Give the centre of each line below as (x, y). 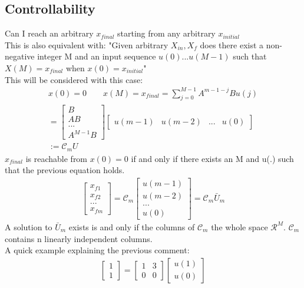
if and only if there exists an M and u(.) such (212, 158)
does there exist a (232, 44)
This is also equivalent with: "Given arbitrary (87, 44)
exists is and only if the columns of (132, 226)
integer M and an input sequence (97, 56)
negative (20, 56)
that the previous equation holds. (65, 170)
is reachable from (57, 158)
